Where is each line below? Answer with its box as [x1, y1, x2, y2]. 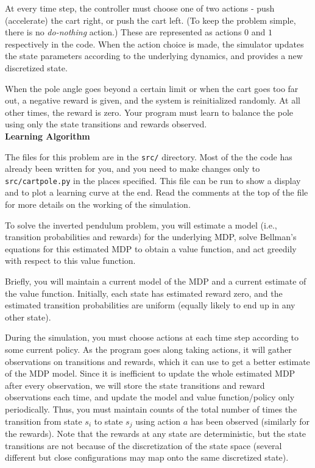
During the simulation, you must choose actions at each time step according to [5, 331, 299, 344]
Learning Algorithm [5, 129, 90, 142]
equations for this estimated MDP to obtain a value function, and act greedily [5, 242, 297, 255]
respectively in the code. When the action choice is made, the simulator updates [5, 37, 304, 50]
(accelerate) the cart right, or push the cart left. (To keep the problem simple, [5, 13, 296, 26]
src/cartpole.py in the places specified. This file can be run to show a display [5, 174, 301, 186]
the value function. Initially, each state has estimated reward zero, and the [5, 286, 283, 299]
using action [135, 414, 181, 427]
